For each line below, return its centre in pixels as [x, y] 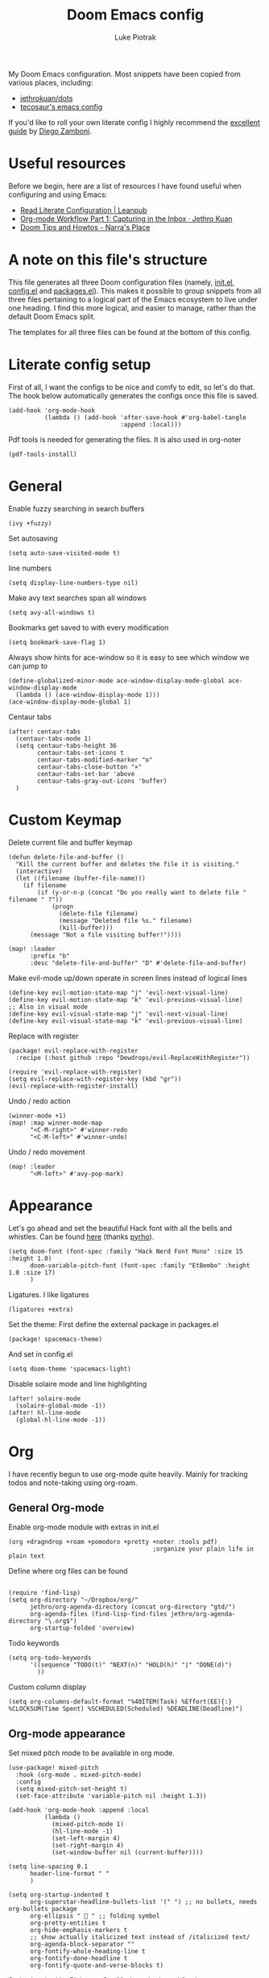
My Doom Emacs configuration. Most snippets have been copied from [125, 73]
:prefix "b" [50, 956]
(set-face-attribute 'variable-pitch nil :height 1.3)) [111, 1796]
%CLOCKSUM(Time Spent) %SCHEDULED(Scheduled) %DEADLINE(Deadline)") [126, 1709]
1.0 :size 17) [32, 1272]
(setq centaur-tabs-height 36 [66, 745]
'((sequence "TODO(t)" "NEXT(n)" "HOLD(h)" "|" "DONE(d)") [130, 1665]
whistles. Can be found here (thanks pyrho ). [81, 1237]
